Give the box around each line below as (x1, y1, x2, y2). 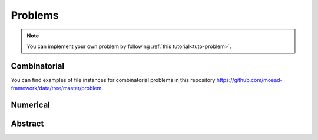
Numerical (11, 100, 50, 110)
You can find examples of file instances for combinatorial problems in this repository (11, 76, 216, 83)
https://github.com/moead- (216, 76, 283, 83)
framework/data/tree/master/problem (11, 85, 102, 92)
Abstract (11, 119, 44, 129)
